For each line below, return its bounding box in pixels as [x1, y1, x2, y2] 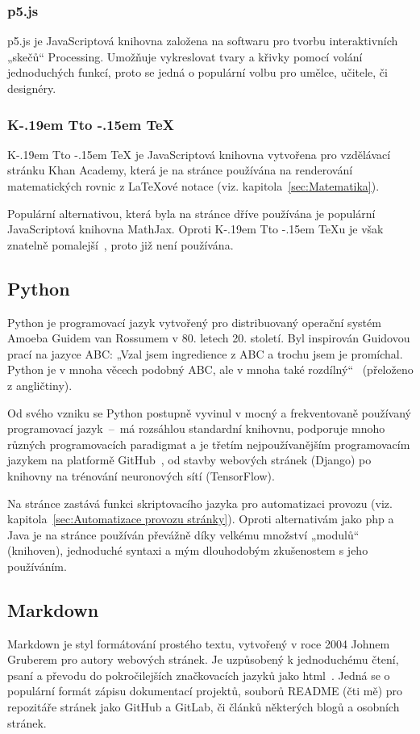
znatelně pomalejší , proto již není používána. [7, 236, 234, 253]
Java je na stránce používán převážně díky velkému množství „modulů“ [7, 526, 360, 543]
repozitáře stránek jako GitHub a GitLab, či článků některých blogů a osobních [7, 698, 400, 715]
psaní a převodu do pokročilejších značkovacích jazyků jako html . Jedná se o [7, 666, 390, 683]
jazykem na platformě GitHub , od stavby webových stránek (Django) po [7, 451, 372, 468]
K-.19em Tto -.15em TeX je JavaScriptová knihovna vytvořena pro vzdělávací [7, 145, 391, 162]
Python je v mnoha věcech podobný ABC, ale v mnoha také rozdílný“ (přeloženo [7, 361, 414, 378]
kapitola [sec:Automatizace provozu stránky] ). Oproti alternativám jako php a [7, 510, 394, 527]
